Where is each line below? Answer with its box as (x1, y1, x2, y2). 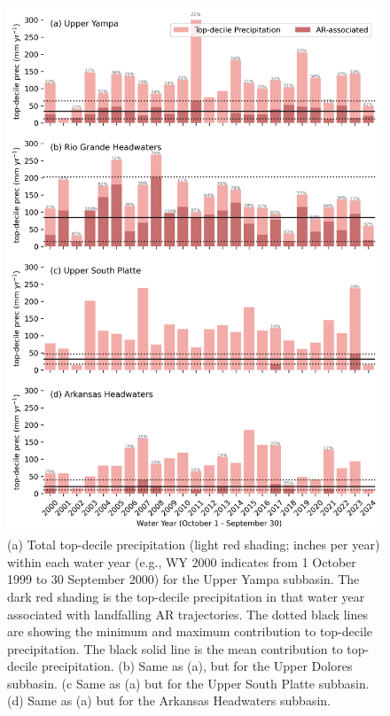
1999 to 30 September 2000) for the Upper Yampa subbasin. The (7, 570, 360, 588)
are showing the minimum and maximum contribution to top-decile (7, 622, 372, 641)
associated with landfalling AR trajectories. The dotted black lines (7, 604, 368, 623)
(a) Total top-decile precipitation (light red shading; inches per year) (7, 535, 380, 554)
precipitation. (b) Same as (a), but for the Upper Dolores (41, 657, 353, 675)
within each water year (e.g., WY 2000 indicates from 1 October (7, 552, 356, 571)
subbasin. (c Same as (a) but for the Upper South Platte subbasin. (7, 673, 370, 692)
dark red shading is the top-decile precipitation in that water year (7, 587, 365, 605)
